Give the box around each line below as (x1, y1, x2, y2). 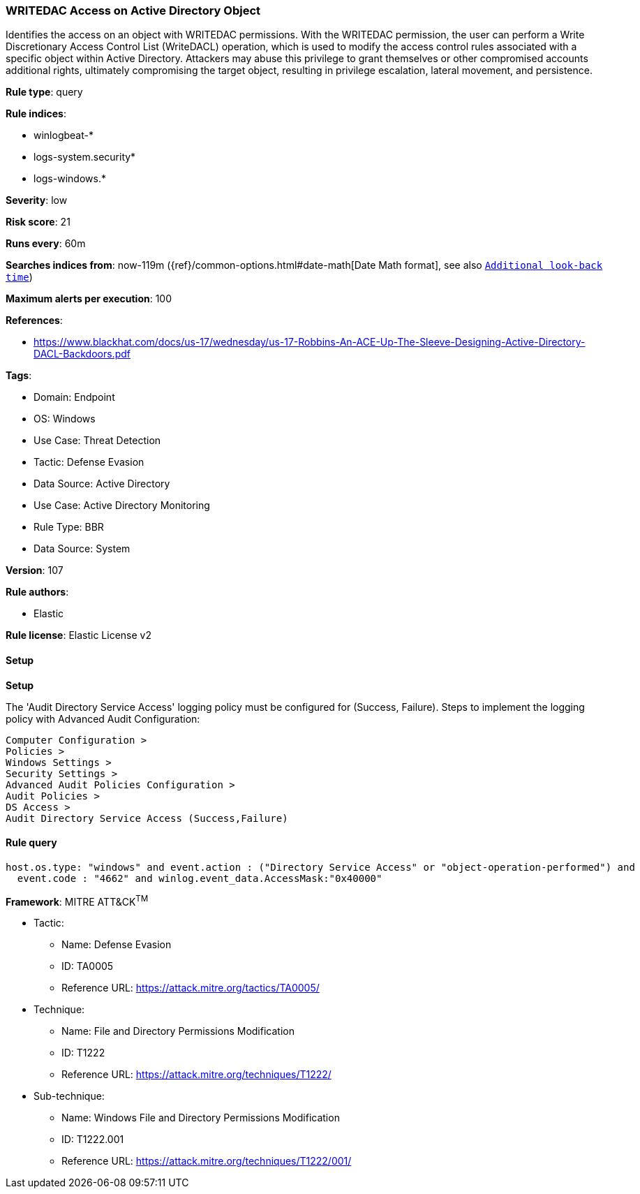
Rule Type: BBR (34, 521, 104, 533)
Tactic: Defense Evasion (34, 456, 144, 469)
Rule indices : (6, 108, 66, 120)
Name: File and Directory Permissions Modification (61, 1025, 295, 1038)
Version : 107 (6, 564, 64, 577)
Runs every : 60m (6, 237, 86, 250)
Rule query (6, 836, 57, 849)
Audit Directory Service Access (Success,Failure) (6, 812, 288, 824)
